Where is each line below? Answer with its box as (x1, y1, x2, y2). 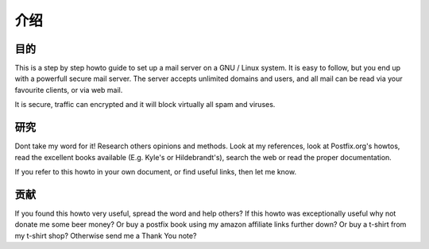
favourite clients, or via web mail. (14, 85, 123, 94)
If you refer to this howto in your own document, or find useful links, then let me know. (14, 167, 297, 176)
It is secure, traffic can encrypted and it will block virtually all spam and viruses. (14, 100, 276, 109)
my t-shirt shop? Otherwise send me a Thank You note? (14, 231, 197, 240)
